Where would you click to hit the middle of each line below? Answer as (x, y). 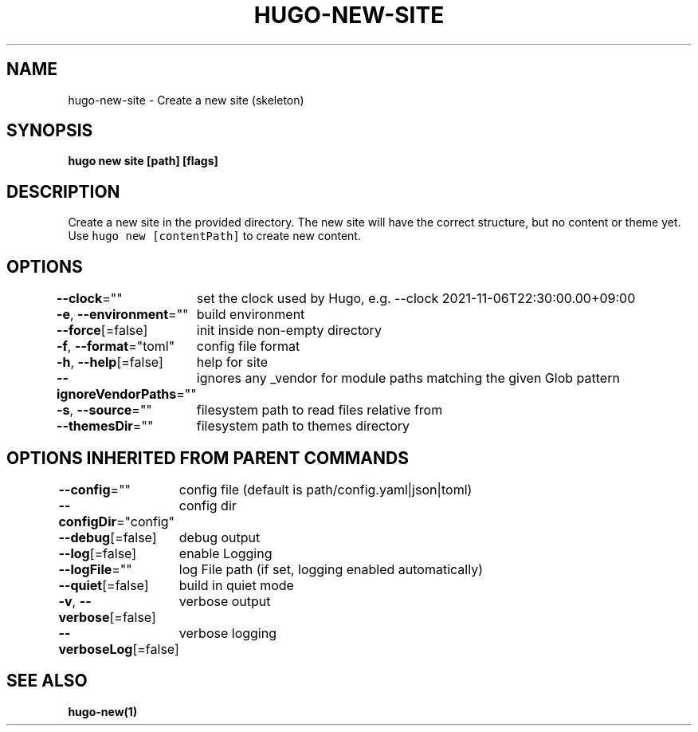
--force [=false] (102, 331)
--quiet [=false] (104, 585)
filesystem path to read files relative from (320, 410)
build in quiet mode (236, 585)
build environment (251, 315)
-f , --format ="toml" (116, 346)
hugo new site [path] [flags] (143, 161)
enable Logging (225, 553)
